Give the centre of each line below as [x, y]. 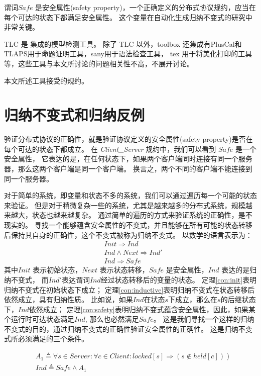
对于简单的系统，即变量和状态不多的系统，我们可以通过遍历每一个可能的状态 [130, 195]
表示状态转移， [124, 270]
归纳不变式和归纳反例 [75, 115]
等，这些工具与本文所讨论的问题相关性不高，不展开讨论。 [99, 63]
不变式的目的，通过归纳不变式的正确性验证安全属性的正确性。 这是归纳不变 [128, 328]
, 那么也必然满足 [112, 319]
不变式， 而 [30, 279]
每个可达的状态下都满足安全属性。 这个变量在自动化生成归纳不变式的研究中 [128, 17]
